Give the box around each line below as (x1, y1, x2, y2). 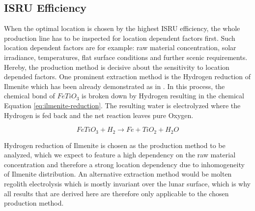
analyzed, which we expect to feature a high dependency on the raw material (4, 150, 236, 160)
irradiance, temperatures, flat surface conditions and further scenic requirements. (4, 52, 248, 62)
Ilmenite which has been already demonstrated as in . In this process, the (4, 81, 225, 91)
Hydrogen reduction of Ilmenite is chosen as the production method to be (4, 140, 226, 150)
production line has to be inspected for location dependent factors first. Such (4, 32, 235, 43)
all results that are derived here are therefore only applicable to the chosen (4, 188, 229, 198)
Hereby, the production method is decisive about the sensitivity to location (4, 61, 229, 72)
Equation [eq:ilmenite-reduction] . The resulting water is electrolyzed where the (4, 100, 241, 110)
